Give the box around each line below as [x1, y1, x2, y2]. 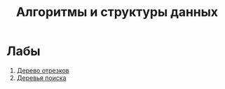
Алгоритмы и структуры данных [15, 4, 219, 20]
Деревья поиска [16, 74, 67, 82]
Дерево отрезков [16, 66, 69, 74]
